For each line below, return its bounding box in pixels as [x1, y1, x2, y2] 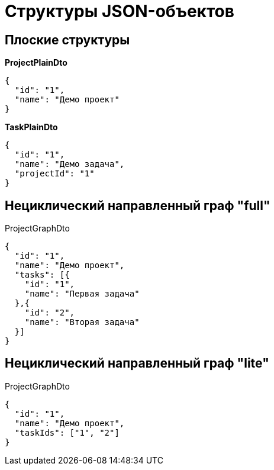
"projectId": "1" [14, 169, 95, 179]
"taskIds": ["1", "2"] [14, 427, 120, 437]
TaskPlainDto [5, 122, 58, 133]
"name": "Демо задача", [14, 159, 125, 169]
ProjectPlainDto [5, 57, 67, 68]
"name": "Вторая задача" [24, 317, 140, 327]
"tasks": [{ [14, 270, 70, 280]
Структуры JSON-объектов [5, 1, 234, 21]
